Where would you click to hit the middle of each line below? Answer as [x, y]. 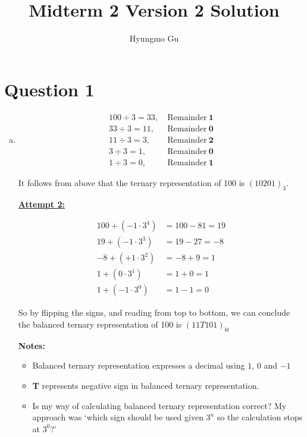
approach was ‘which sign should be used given [118, 417]
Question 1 [49, 89]
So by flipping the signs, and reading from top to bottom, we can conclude [154, 312]
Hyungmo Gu [154, 38]
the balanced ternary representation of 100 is [100, 324]
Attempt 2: [41, 204]
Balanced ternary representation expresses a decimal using [139, 365]
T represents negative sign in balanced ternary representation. [146, 385]
